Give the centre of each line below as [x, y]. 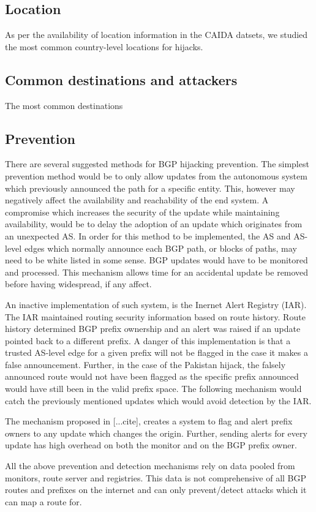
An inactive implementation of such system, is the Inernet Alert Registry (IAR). [156, 304]
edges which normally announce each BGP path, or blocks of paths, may [160, 248]
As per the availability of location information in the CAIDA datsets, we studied [156, 35]
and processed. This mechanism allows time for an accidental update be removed [157, 272]
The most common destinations [64, 105]
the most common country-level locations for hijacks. [104, 46]
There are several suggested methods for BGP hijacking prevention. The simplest [157, 164]
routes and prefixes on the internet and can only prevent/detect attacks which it [156, 490]
